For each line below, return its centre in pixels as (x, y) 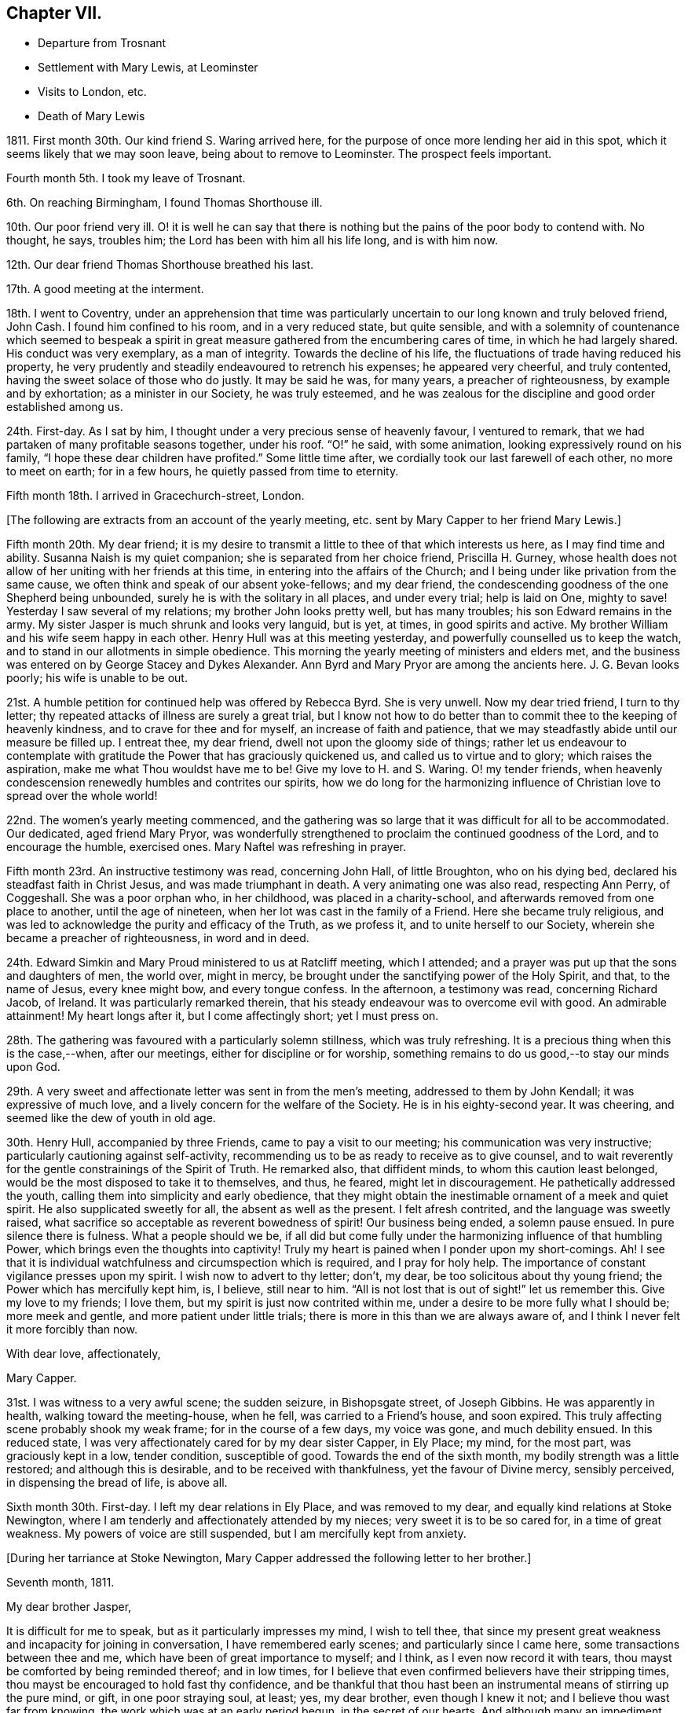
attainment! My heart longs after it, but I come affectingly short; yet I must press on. (223, 1016)
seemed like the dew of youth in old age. (111, 1118)
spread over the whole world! (82, 796)
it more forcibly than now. (72, 1330)
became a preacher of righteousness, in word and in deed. (158, 938)
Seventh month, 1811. (60, 1583)
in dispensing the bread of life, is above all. (117, 1483)
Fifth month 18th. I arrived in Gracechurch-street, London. (156, 496)
